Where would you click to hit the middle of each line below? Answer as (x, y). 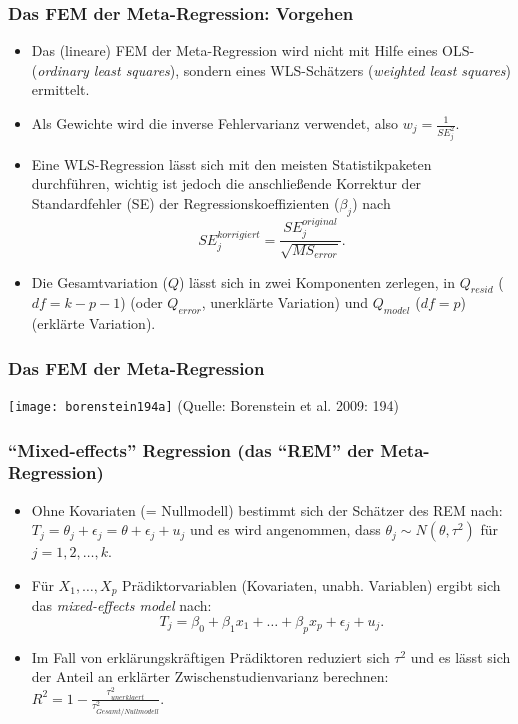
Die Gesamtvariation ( (99, 281)
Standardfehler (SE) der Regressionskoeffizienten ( (185, 203)
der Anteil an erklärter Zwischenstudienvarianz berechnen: (210, 676)
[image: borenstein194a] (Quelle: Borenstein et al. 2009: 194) (203, 404)
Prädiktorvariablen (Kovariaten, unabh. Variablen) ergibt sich (311, 584)
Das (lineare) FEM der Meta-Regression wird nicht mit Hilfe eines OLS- (253, 50)
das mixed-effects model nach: (121, 605)
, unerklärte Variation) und (285, 302)
